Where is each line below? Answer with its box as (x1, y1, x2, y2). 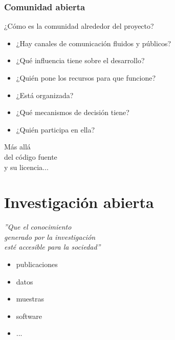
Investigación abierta (4, 192, 154, 213)
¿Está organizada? (16, 89, 74, 100)
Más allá (4, 141, 31, 152)
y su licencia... (4, 161, 49, 172)
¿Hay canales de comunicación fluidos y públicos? (16, 37, 171, 48)
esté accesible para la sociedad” (4, 241, 101, 252)
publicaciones (16, 259, 58, 270)
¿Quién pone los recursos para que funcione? (16, 72, 156, 83)
